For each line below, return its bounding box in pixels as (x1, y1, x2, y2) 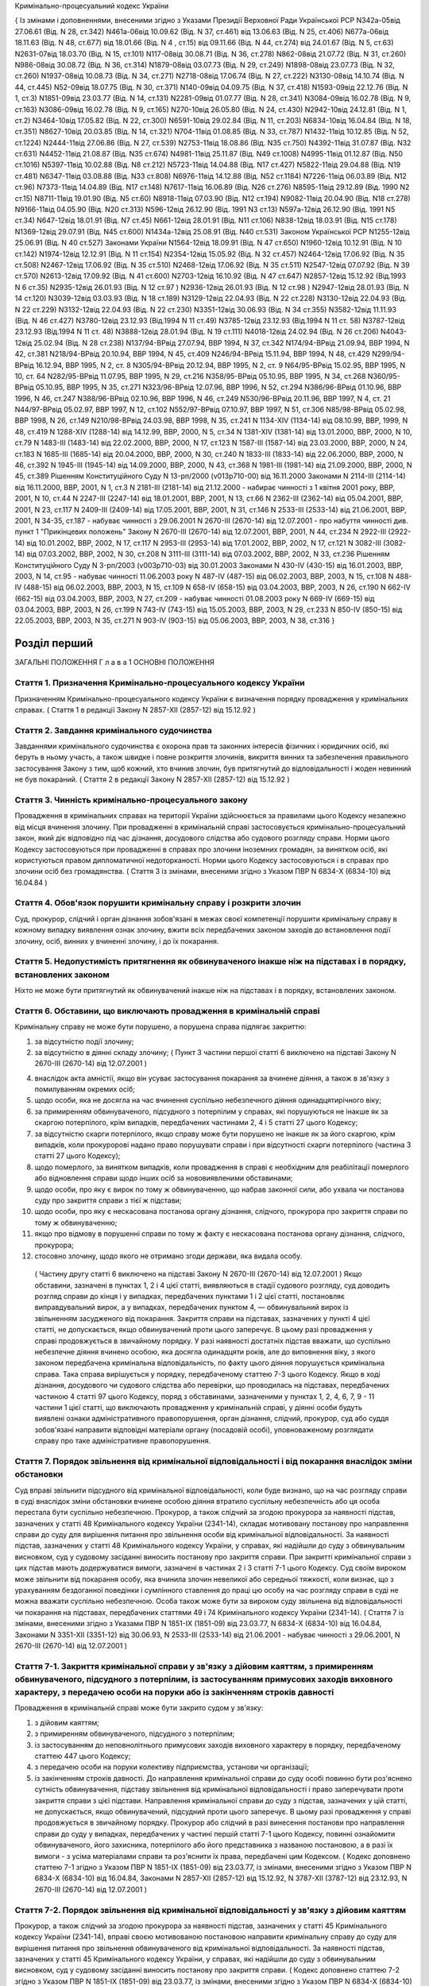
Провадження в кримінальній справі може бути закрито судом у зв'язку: (14, 1703, 264, 1713)
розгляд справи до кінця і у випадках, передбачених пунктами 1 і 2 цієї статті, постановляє (34, 1292, 346, 1301)
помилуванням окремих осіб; (34, 1084, 135, 1094)
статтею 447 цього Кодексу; (34, 1752, 131, 1761)
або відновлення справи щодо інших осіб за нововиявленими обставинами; (34, 1173, 293, 1183)
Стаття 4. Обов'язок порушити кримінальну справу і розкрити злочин (14, 898, 302, 909)
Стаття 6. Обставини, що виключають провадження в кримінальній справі (14, 1005, 321, 1016)
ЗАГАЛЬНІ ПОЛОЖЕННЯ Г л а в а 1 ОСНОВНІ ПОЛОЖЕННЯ (14, 658, 214, 667)
